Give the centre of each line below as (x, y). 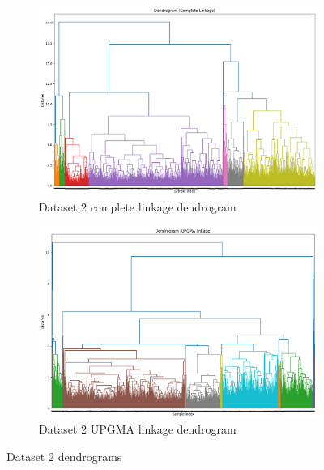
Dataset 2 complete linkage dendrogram (138, 207)
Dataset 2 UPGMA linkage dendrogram (138, 429)
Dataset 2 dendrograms (64, 456)
